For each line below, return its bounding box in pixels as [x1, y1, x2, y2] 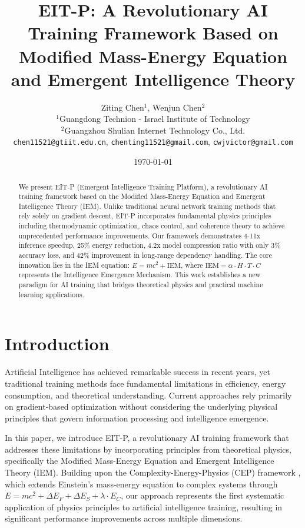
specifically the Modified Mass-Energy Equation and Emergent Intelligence [5, 454, 274, 467]
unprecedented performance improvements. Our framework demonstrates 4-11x [18, 230, 261, 240]
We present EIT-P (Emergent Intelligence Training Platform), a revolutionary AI [18, 181, 268, 191]
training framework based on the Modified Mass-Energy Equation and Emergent [18, 191, 266, 201]
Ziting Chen [101, 101, 144, 113]
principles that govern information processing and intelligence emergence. [5, 411, 269, 424]
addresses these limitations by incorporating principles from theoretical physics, [5, 443, 291, 455]
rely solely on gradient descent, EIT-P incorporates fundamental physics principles [18, 211, 271, 221]
